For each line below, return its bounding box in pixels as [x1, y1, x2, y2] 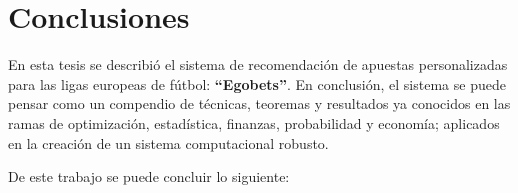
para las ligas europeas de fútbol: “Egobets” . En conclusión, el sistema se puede [8, 73, 506, 94]
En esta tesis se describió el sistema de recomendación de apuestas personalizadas [8, 54, 508, 75]
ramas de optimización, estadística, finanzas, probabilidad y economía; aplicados [8, 112, 500, 133]
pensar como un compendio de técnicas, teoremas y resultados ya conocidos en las [8, 93, 511, 114]
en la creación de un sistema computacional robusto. [8, 132, 329, 153]
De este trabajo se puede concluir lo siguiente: [8, 166, 290, 187]
